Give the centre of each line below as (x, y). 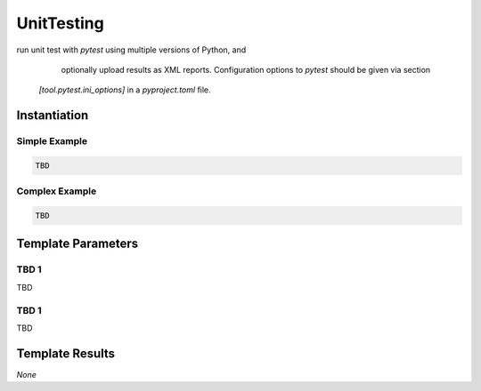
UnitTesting (60, 23)
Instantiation (53, 116)
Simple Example (52, 141)
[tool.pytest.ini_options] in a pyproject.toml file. (125, 90)
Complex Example (57, 191)
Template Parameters (77, 244)
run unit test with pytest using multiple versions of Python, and (131, 50)
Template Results (66, 353)
